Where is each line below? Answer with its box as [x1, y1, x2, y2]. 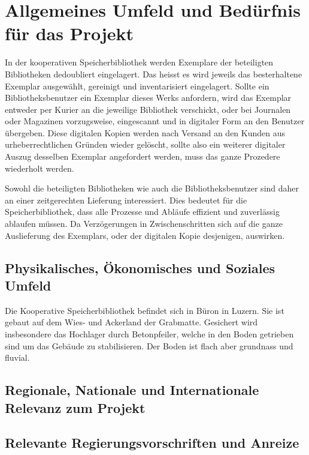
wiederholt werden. [5, 161, 74, 174]
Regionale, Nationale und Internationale [5, 381, 259, 399]
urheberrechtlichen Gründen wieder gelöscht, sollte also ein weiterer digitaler [5, 138, 286, 151]
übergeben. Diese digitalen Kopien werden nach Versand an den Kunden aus [5, 126, 286, 139]
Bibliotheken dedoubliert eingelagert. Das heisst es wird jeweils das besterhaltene [5, 67, 302, 80]
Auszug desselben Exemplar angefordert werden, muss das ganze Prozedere [5, 150, 280, 163]
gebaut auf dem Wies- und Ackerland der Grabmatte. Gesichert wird [5, 316, 258, 328]
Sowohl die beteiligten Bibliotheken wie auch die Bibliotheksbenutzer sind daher [5, 182, 299, 194]
